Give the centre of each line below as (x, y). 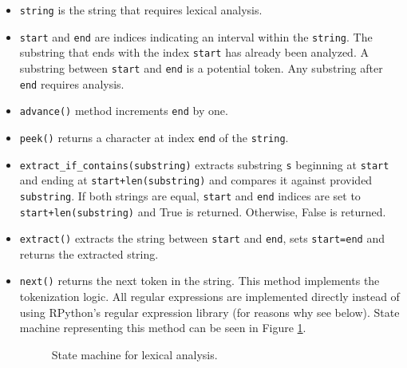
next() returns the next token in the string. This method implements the (200, 281)
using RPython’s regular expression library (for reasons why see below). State (209, 312)
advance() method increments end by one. (124, 111)
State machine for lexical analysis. (134, 354)
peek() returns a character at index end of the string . (154, 137)
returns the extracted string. (89, 253)
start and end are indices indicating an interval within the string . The (196, 36)
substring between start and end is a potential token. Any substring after (201, 67)
